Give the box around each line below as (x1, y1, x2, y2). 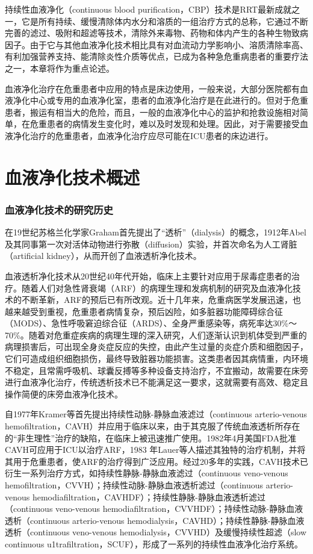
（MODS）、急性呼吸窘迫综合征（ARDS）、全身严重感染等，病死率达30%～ (5, 317, 297, 329)
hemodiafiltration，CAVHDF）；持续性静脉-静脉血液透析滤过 (32, 490, 265, 503)
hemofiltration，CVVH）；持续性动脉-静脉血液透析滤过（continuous (5, 479, 264, 491)
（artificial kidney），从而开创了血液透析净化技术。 (5, 249, 202, 262)
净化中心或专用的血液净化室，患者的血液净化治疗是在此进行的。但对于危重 (13, 94, 308, 107)
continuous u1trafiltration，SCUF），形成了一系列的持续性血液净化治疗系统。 (5, 537, 303, 550)
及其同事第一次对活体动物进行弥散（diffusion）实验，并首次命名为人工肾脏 (5, 237, 297, 250)
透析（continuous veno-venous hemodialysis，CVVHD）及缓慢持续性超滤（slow (5, 526, 307, 538)
